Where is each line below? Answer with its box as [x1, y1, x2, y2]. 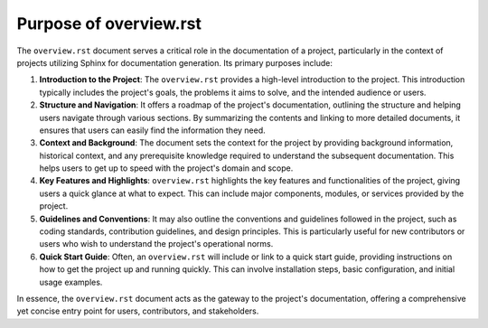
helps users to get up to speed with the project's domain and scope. [39, 163, 294, 173]
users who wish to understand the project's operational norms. [39, 239, 274, 249]
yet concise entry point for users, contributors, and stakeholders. [16, 305, 259, 316]
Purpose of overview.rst [16, 14, 202, 33]
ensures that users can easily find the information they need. [39, 125, 266, 136]
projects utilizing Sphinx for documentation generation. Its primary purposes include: [16, 57, 333, 68]
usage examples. [39, 276, 103, 287]
